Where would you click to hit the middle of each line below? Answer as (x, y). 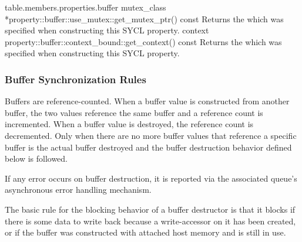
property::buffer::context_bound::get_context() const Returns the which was (143, 41)
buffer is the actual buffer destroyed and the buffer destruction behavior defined (148, 147)
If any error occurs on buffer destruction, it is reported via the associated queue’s (151, 178)
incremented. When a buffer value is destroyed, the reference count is (129, 124)
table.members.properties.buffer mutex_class (85, 7)
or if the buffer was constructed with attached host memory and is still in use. (145, 232)
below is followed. (36, 159)
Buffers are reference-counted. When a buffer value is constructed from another (147, 101)
